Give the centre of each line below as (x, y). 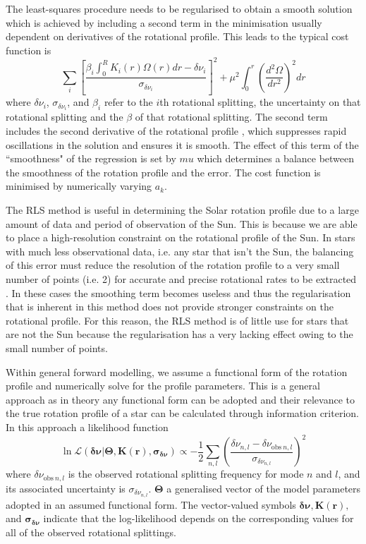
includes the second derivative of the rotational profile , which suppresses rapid (176, 131)
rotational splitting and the (65, 117)
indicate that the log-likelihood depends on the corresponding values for (199, 518)
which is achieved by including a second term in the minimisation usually (164, 22)
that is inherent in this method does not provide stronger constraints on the (170, 307)
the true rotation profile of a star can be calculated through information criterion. (182, 413)
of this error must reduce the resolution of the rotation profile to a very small (173, 265)
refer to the (128, 102)
